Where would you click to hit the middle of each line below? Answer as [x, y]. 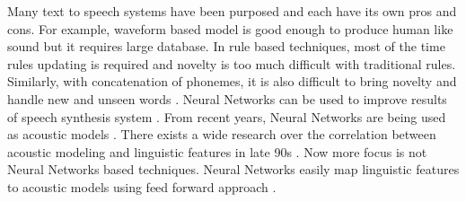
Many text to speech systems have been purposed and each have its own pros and [232, 11]
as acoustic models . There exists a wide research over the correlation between [222, 134]
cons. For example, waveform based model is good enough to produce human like [230, 28]
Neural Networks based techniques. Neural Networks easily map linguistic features [233, 169]
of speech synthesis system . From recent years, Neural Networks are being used [227, 116]
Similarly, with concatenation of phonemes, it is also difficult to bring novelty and [232, 81]
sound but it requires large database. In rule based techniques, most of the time [226, 46]
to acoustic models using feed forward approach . [142, 186]
